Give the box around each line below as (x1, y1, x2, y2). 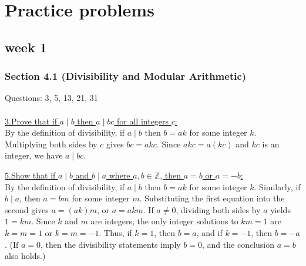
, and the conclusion (202, 238, 275, 250)
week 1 (5, 38, 47, 56)
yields (270, 203, 291, 216)
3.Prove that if (5, 115, 57, 127)
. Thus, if (99, 226, 132, 238)
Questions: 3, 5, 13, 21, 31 (5, 92, 98, 104)
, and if (196, 226, 223, 238)
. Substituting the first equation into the (139, 192, 285, 204)
